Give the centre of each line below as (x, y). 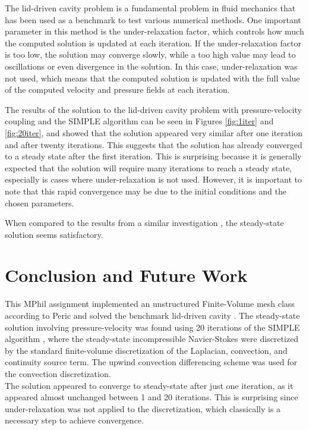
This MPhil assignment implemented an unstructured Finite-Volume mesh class (150, 304)
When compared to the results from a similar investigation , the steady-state (144, 223)
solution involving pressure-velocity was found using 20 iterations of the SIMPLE (152, 327)
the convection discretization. (58, 373)
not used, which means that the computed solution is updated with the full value (152, 78)
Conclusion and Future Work (126, 275)
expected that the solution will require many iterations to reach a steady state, (149, 167)
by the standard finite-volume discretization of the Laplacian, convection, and (146, 350)
